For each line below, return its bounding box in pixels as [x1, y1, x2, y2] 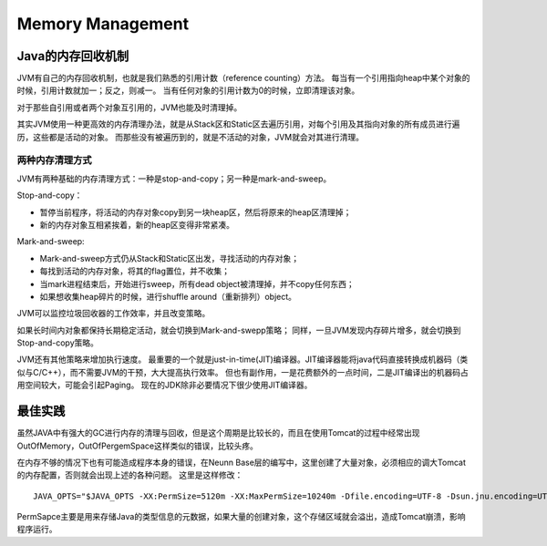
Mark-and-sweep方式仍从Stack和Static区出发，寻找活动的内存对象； [39, 252, 300, 263]
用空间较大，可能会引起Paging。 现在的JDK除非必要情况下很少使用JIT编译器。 [16, 379, 313, 391]
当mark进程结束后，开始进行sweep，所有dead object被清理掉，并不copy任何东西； [39, 278, 355, 289]
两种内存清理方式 [16, 154, 92, 167]
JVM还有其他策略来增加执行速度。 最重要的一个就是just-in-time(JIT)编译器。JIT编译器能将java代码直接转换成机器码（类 [16, 354, 469, 365]
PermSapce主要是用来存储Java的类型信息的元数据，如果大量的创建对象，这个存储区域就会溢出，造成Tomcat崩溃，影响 [16, 511, 466, 522]
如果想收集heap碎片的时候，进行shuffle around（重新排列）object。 [39, 291, 296, 302]
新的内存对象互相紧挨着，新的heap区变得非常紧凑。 [39, 219, 235, 230]
